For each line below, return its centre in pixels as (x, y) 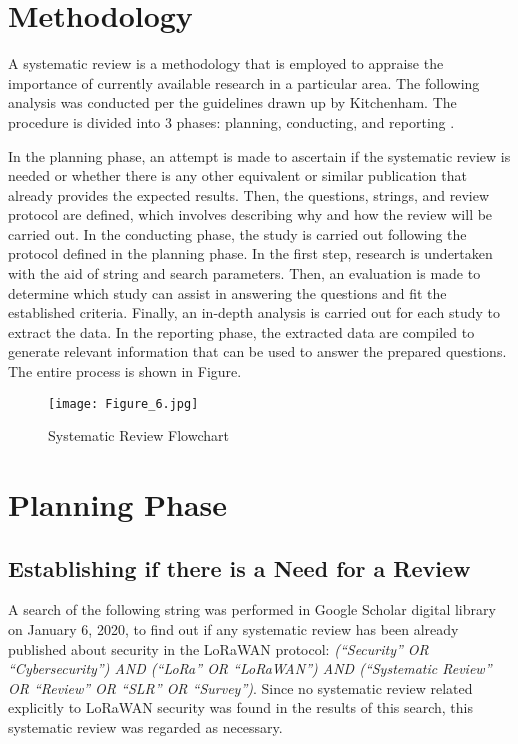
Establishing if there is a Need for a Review (239, 567)
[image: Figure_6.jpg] (123, 403)
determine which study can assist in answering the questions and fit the (227, 292)
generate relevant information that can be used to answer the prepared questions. (257, 351)
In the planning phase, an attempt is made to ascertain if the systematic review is (259, 155)
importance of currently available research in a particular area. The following (244, 82)
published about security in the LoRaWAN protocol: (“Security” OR (218, 648)
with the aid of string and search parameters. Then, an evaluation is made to (244, 273)
